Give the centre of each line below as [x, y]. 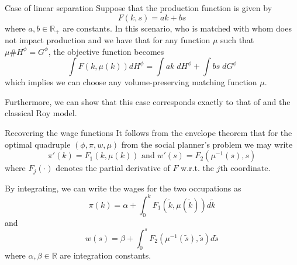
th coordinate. [245, 168]
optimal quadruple [38, 144]
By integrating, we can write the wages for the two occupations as [123, 188]
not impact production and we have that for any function [108, 40]
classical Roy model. [41, 113]
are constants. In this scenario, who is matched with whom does [177, 28]
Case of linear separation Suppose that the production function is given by [139, 8]
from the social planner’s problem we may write [207, 144]
